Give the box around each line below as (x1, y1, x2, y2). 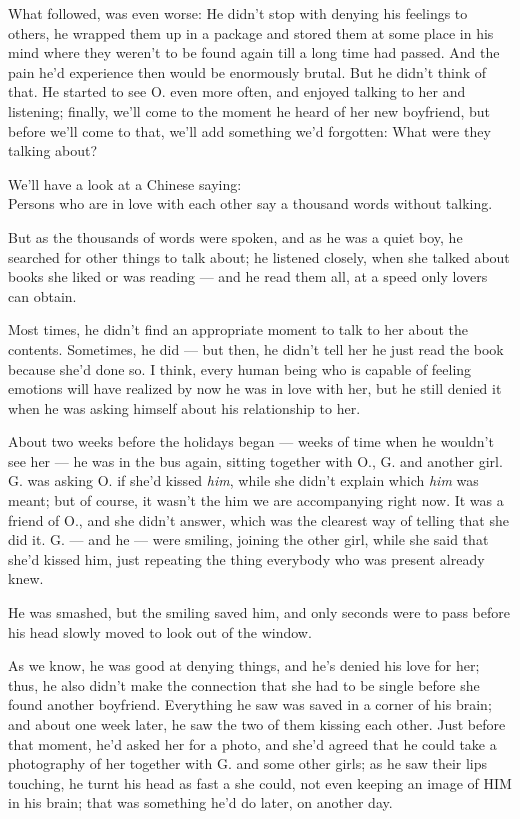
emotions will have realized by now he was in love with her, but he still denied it (8, 378, 502, 399)
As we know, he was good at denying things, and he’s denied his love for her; (8, 655, 480, 676)
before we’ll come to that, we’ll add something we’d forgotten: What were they (8, 120, 491, 141)
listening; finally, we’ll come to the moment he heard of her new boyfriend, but (8, 100, 491, 121)
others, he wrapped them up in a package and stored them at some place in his (8, 22, 494, 43)
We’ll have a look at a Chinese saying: (8, 173, 242, 194)
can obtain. (8, 285, 77, 306)
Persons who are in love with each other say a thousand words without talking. (8, 193, 493, 214)
